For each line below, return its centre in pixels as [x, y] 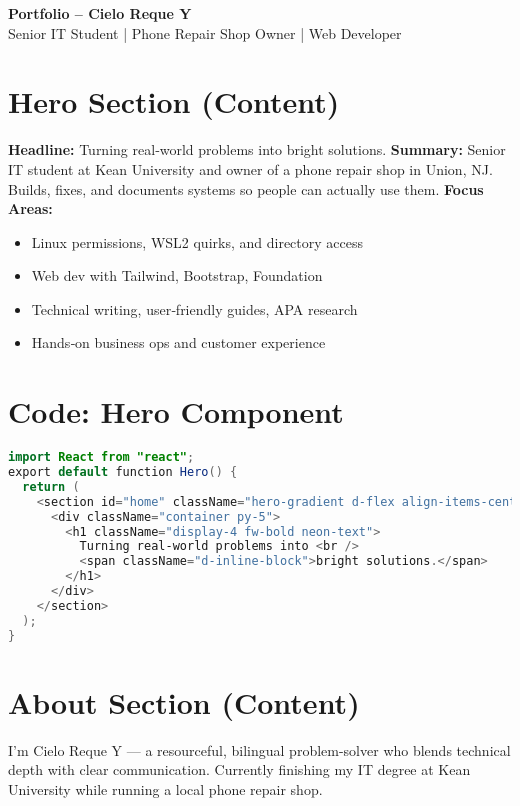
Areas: [30, 208]
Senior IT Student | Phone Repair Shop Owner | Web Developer [205, 32]
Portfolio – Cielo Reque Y [100, 13]
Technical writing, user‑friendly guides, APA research [194, 308]
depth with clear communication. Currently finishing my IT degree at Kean [239, 769]
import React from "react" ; [101, 457]
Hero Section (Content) [174, 101]
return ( [51, 486]
